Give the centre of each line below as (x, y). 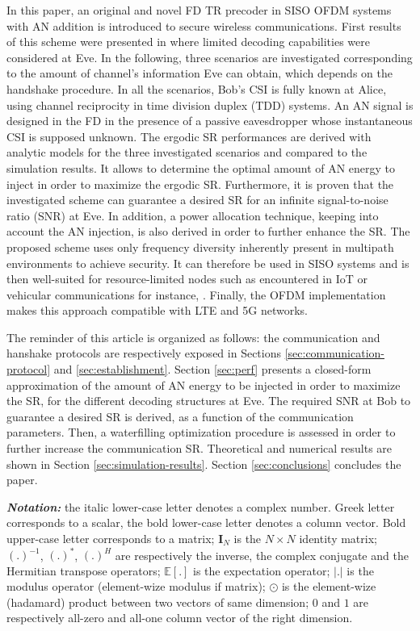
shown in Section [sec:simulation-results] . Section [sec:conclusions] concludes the (204, 464)
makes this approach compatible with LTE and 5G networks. (157, 310)
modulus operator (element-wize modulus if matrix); (136, 586)
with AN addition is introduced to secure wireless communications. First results (204, 25)
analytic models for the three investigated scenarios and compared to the (187, 152)
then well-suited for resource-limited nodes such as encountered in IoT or (187, 279)
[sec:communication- (334, 353)
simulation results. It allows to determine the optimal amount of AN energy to (201, 167)
